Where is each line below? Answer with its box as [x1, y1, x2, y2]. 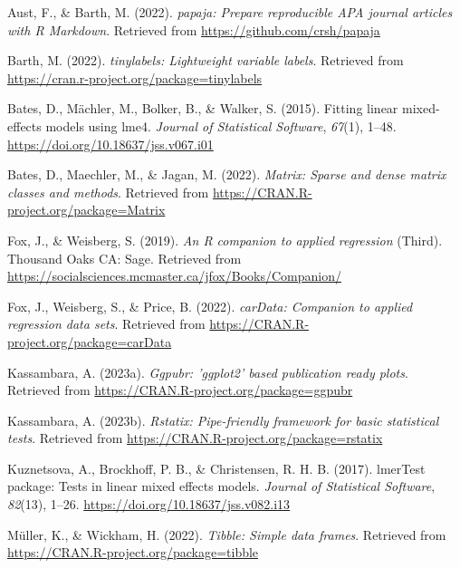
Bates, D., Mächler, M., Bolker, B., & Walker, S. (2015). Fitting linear [7, 99, 398, 118]
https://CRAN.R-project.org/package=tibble [7, 543, 259, 562]
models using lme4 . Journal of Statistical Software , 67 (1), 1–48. [45, 116, 397, 135]
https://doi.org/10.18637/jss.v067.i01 [7, 134, 214, 153]
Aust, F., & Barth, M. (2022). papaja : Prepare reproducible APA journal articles [7, 3, 453, 21]
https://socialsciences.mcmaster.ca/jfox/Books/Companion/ [7, 266, 341, 285]
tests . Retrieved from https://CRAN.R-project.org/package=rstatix [7, 428, 383, 448]
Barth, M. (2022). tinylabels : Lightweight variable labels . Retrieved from [7, 51, 404, 70]
